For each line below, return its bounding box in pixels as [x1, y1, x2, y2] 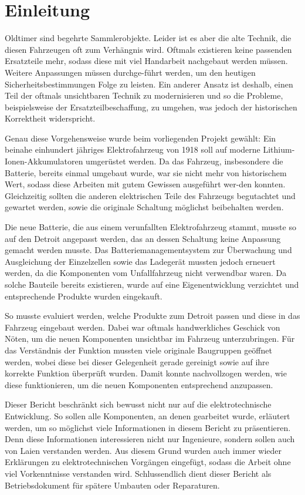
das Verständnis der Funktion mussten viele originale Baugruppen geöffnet [5, 344, 272, 356]
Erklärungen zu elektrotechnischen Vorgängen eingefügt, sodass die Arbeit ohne [5, 456, 291, 468]
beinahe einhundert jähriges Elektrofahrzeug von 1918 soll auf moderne [5, 143, 260, 156]
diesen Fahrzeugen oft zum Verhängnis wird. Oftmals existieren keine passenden [5, 43, 292, 55]
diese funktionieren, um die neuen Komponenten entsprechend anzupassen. [5, 378, 273, 390]
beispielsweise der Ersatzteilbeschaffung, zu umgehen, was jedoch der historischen [5, 100, 297, 113]
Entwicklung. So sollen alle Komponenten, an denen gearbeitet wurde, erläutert [5, 409, 290, 422]
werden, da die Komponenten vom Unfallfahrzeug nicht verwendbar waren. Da [5, 267, 287, 279]
